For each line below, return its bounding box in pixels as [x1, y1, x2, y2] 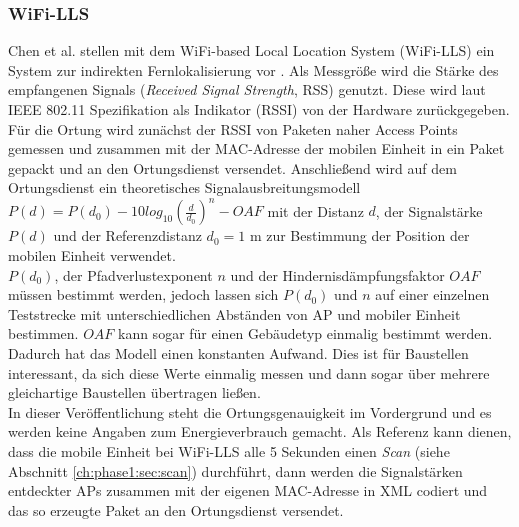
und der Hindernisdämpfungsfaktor [230, 264, 445, 285]
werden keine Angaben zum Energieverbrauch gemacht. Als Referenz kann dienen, [8, 421, 512, 442]
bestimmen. [8, 323, 79, 344]
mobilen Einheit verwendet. [8, 245, 176, 266]
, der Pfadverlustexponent [54, 264, 213, 285]
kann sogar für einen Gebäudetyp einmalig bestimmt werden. [117, 323, 493, 344]
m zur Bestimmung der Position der [249, 225, 470, 246]
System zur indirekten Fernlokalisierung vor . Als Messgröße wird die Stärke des [8, 59, 499, 80]
